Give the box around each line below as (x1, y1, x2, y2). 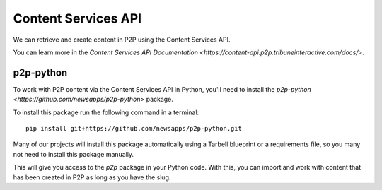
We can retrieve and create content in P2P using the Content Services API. (13, 35, 231, 44)
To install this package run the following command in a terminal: (13, 108, 199, 117)
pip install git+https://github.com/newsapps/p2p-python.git (25, 124, 242, 133)
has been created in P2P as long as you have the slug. (13, 173, 171, 182)
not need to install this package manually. (13, 150, 134, 158)
